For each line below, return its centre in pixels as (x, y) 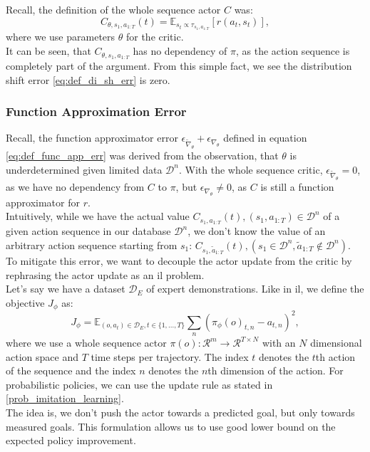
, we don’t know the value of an (257, 231)
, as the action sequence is (293, 51)
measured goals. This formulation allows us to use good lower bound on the (171, 426)
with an (279, 343)
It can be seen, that (48, 51)
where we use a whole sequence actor (86, 343)
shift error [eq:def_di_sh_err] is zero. (88, 79)
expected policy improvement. (71, 440)
